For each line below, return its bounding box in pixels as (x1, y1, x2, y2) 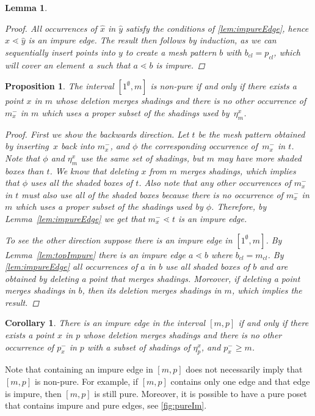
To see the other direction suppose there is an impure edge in (5, 233, 233, 246)
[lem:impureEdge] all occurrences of (5, 260, 138, 273)
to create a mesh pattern (125, 45, 217, 58)
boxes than (5, 164, 44, 177)
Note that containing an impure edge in (5, 363, 153, 376)
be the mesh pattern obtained (198, 127, 305, 140)
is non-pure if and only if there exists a (150, 80, 297, 92)
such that (96, 58, 131, 71)
